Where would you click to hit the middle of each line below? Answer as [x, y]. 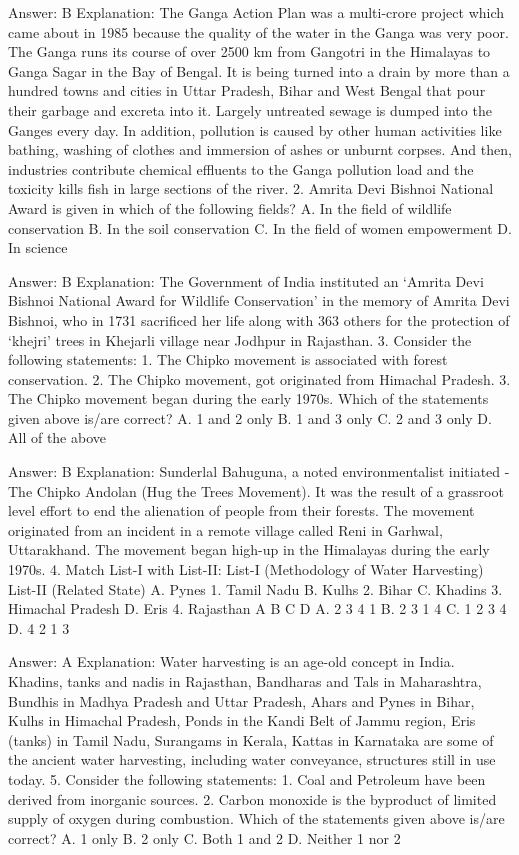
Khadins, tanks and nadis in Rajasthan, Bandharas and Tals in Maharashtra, [245, 681]
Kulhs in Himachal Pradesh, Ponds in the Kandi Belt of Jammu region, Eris [242, 720]
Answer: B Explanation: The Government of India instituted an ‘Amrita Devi [246, 280]
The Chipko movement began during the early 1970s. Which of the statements [248, 398]
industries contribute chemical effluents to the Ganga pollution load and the [241, 168]
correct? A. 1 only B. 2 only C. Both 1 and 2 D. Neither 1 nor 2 [204, 837]
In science [38, 247]
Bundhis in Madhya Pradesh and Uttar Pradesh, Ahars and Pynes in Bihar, [241, 700]
